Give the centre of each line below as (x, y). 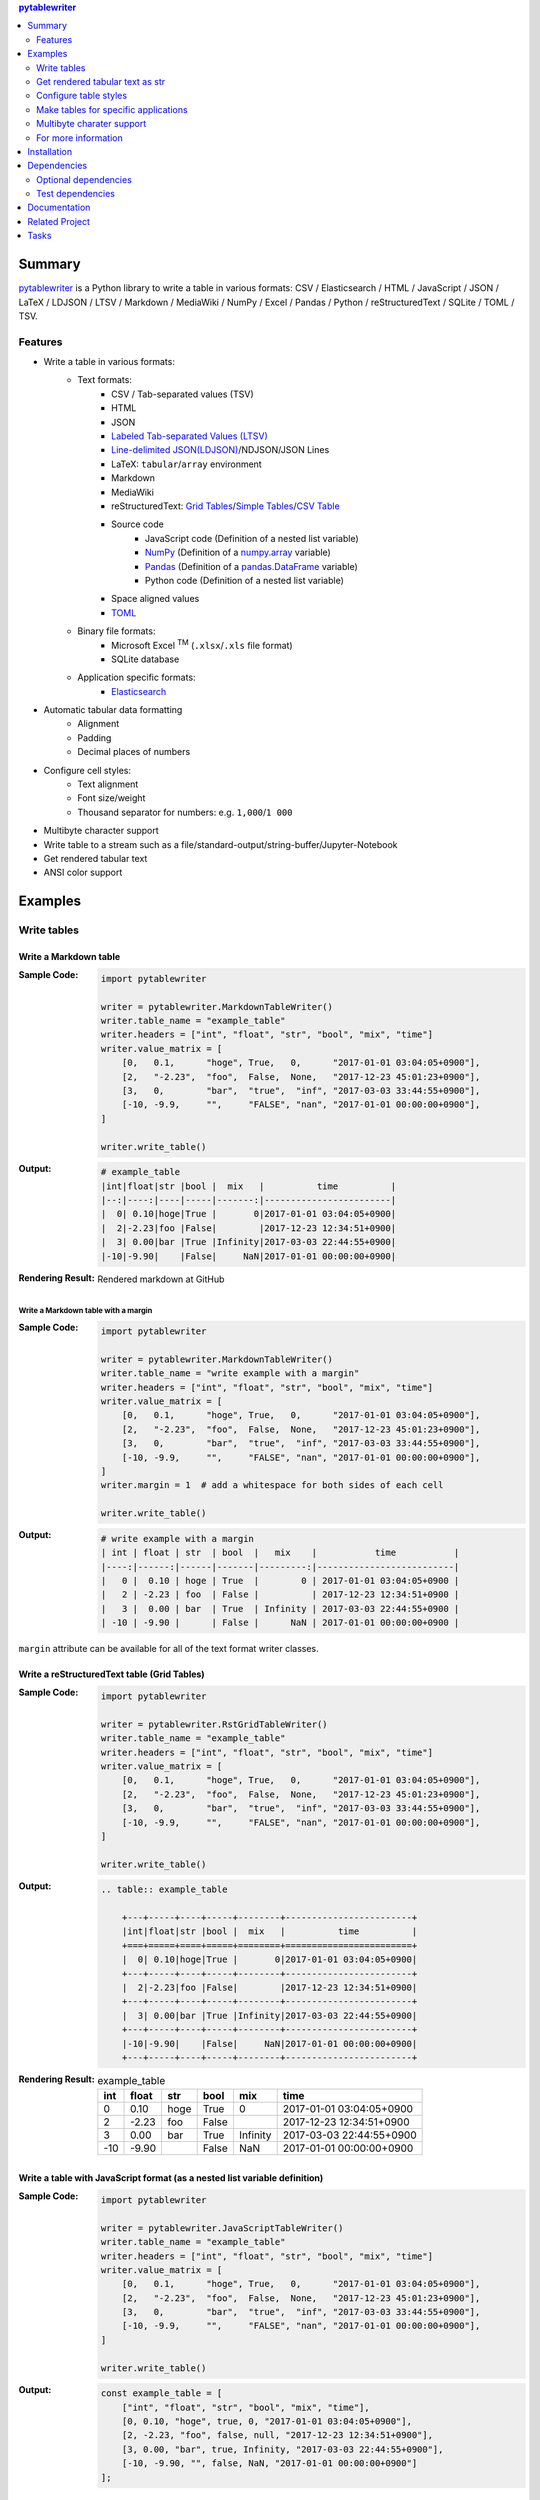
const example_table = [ (161, 2393)
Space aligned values (155, 599)
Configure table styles (82, 96)
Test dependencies (75, 194)
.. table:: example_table (164, 1889)
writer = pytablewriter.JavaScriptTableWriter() (222, 2228)
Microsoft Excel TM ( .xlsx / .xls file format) (202, 644)
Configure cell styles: (87, 770)
